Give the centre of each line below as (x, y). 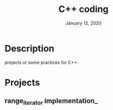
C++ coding (83, 9)
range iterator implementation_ (51, 101)
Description (29, 48)
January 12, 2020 (83, 23)
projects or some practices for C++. (41, 62)
